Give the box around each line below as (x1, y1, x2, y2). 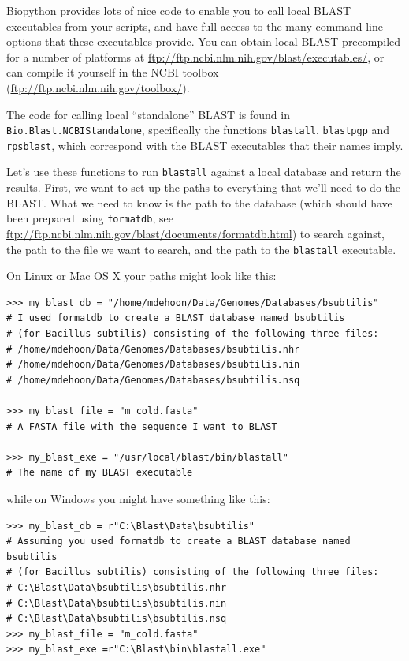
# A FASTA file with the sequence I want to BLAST (6, 420, 277, 432)
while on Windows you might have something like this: (6, 490, 270, 506)
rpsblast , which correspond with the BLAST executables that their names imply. (6, 136, 403, 153)
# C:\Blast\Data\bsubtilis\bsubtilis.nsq (6, 613, 227, 625)
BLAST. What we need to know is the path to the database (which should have (6, 194, 392, 211)
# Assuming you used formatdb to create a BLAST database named (6, 536, 351, 547)
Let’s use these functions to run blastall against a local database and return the (6, 163, 401, 180)
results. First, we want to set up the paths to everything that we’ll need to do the (6, 179, 400, 196)
